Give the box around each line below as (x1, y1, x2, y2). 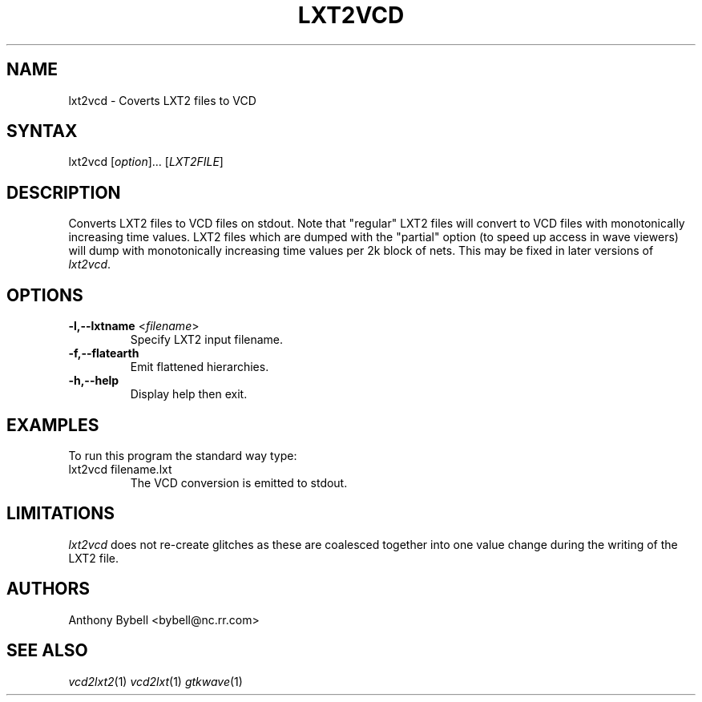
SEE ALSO (6, 640, 88, 661)
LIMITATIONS (6, 503, 115, 524)
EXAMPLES (6, 414, 99, 435)
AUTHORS (6, 579, 91, 599)
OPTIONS (6, 284, 83, 305)
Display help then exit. (130, 387, 248, 401)
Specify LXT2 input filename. (130, 333, 284, 347)
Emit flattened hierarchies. (130, 360, 269, 374)
